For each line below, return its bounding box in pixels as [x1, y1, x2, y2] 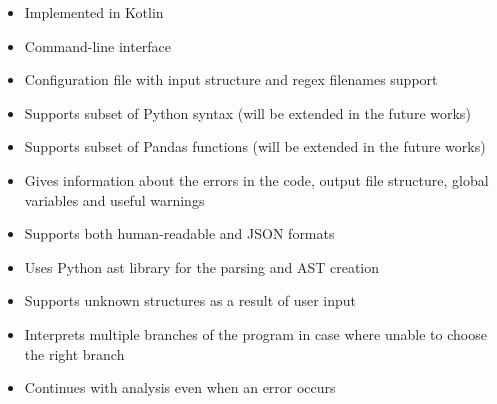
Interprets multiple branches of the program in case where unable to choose [24, 323, 487, 344]
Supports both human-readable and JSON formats [24, 223, 335, 244]
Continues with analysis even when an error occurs [24, 377, 336, 398]
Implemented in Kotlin [24, 2, 164, 22]
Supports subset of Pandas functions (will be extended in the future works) [24, 136, 486, 157]
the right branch [24, 343, 125, 364]
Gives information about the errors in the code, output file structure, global [24, 169, 489, 190]
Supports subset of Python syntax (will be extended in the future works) [24, 102, 471, 123]
